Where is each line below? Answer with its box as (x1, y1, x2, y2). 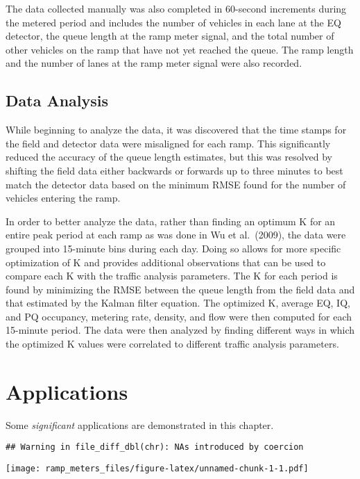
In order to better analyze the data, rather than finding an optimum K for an (6, 213, 336, 228)
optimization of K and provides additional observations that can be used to (6, 254, 326, 269)
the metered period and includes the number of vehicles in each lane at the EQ (6, 15, 341, 29)
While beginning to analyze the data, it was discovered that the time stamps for (6, 122, 347, 137)
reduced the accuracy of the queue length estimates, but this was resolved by (6, 149, 333, 164)
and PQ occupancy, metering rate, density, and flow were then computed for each (6, 309, 352, 323)
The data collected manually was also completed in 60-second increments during (6, 1, 347, 15)
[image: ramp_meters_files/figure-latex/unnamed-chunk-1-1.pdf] (6, 464, 309, 474)
